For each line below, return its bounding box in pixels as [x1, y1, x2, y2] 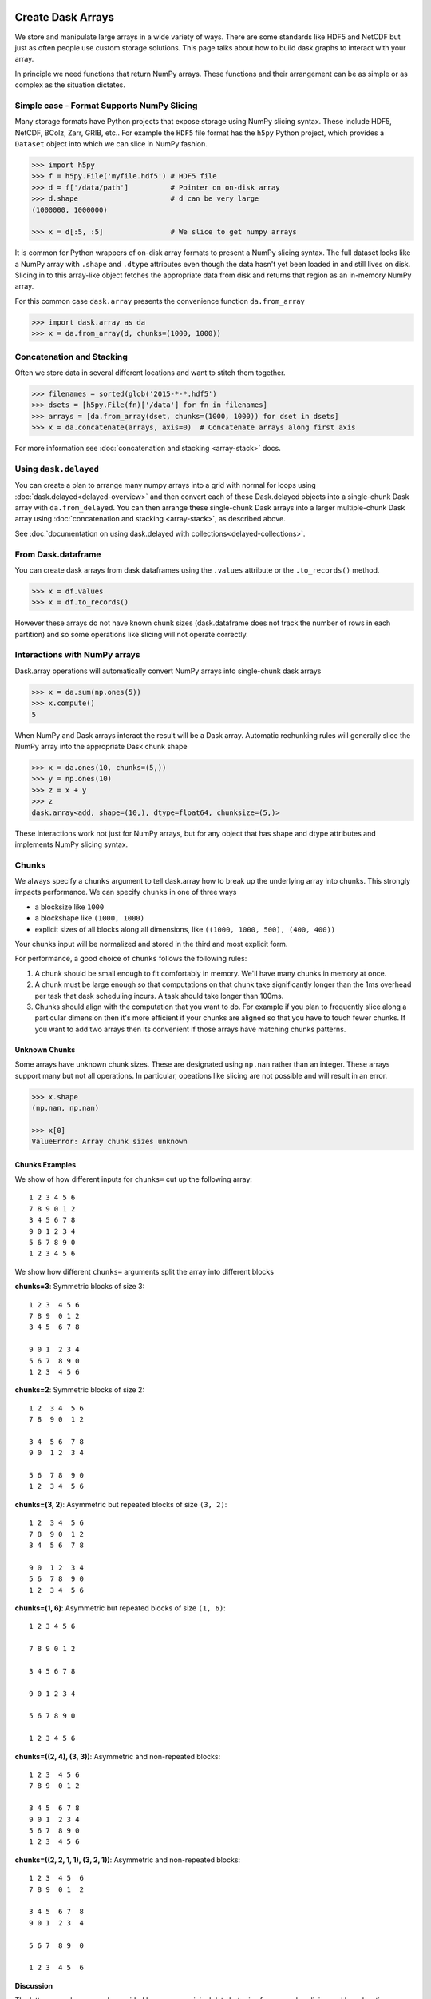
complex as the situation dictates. [14, 80, 125, 90]
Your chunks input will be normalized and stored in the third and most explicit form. [14, 940, 288, 949]
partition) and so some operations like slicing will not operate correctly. [14, 629, 249, 639]
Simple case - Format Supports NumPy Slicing [14, 100, 198, 111]
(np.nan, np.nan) [31, 1103, 100, 1112]
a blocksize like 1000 [34, 902, 105, 912]
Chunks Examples [14, 1159, 77, 1169]
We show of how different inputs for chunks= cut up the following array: [14, 1175, 253, 1184]
